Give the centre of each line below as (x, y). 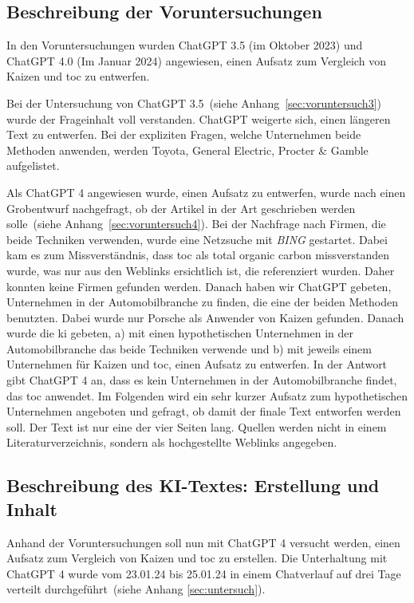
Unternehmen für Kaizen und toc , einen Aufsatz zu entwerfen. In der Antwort (197, 364)
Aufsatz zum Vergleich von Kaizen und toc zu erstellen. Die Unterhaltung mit (197, 558)
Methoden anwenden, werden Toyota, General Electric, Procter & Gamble (187, 150)
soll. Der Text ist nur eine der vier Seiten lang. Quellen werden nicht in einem (197, 426)
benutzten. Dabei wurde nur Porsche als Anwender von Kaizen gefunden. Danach (205, 317)
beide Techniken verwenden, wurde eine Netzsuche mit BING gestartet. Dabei (197, 239)
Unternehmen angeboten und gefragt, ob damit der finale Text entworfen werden (204, 411)
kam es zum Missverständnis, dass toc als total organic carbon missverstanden (198, 255)
